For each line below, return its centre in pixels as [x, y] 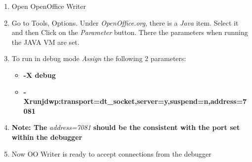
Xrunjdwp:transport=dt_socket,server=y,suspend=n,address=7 [135, 101]
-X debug [40, 75]
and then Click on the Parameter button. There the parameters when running [130, 32]
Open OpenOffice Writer [49, 6]
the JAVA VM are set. [45, 42]
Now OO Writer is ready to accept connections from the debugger [111, 153]
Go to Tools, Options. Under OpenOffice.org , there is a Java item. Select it [125, 22]
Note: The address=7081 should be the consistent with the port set [126, 127]
